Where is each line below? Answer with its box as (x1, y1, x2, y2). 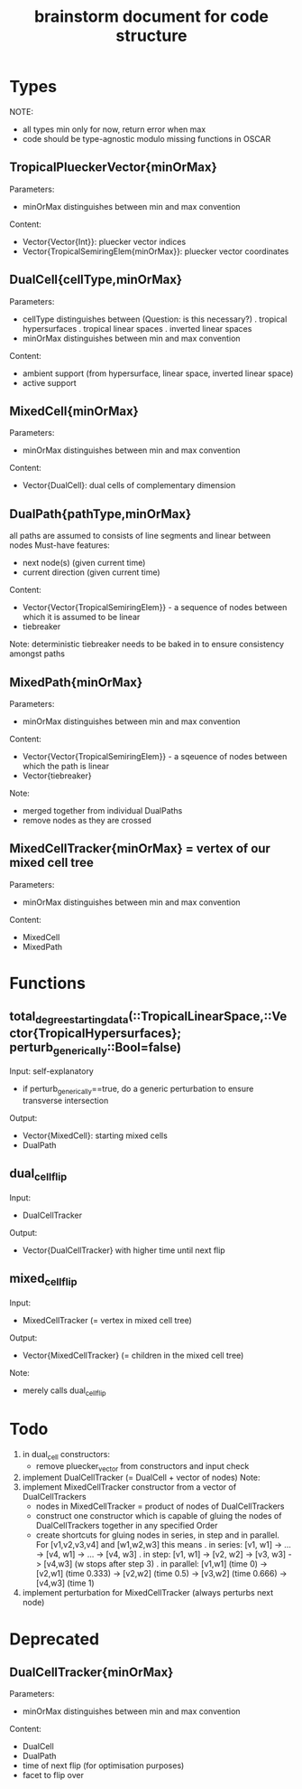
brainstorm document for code (34, 6, 269, 27)
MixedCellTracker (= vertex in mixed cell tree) (22, 1314, 192, 1325)
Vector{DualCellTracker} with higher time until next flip (22, 1245, 225, 1256)
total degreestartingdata (9, 1009, 129, 1027)
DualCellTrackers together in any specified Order (35, 1521, 218, 1531)
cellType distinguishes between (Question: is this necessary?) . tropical (22, 314, 288, 325)
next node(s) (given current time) (22, 558, 146, 569)
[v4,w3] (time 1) (35, 1577, 95, 1588)
